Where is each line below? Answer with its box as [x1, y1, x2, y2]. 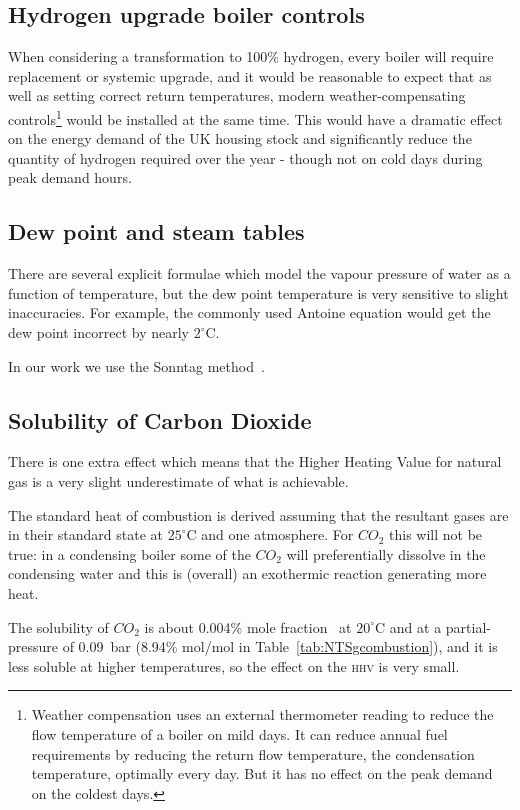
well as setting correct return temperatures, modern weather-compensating [8, 85, 466, 106]
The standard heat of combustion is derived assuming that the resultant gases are [8, 504, 509, 525]
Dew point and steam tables [8, 216, 305, 247]
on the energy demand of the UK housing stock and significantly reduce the [8, 128, 472, 149]
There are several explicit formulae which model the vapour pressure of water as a [8, 263, 511, 284]
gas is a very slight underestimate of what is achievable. [8, 470, 349, 491]
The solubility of [8, 616, 109, 637]
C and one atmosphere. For [186, 524, 354, 545]
